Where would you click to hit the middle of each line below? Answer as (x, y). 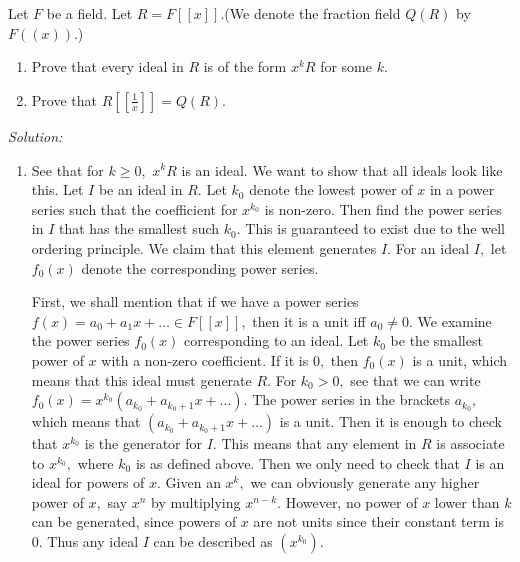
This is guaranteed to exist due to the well (375, 228)
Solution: (35, 135)
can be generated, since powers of (134, 521)
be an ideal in (140, 189)
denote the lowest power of (331, 189)
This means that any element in (319, 443)
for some (346, 66)
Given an (193, 482)
